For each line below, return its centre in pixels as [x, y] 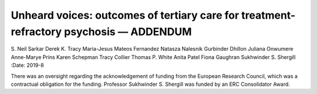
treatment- [268, 15]
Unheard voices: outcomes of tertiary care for [125, 15]
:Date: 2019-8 [27, 65]
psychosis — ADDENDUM [128, 32]
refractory [36, 32]
